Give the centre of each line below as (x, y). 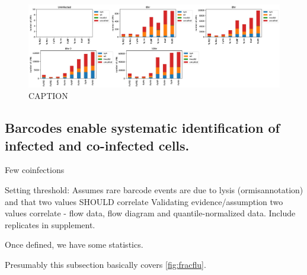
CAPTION (48, 96)
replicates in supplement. (50, 224)
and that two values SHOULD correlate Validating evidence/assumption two (144, 201)
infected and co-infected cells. (97, 145)
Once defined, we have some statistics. (74, 244)
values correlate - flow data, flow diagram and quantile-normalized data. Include (150, 213)
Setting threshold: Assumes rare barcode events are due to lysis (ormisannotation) (154, 189)
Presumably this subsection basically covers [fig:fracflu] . (105, 264)
